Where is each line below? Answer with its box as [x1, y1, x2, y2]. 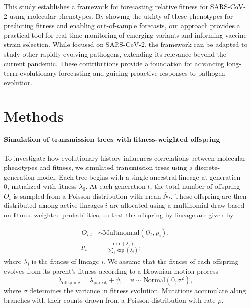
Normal [143, 277, 165, 284]
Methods [4, 106, 64, 125]
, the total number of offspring [150, 181, 240, 191]
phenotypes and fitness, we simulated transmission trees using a [4, 162, 193, 172]
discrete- [194, 162, 220, 172]
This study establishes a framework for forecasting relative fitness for [4, 1, 208, 11]
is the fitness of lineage [31, 256, 99, 266]
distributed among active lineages [4, 200, 103, 210]
